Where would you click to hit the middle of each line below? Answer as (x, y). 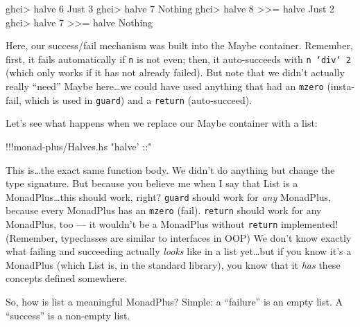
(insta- (341, 86)
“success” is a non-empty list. (68, 315)
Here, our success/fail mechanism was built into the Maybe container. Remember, (179, 45)
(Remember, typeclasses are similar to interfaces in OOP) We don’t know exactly (179, 237)
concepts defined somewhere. (67, 278)
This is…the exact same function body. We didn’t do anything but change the (170, 169)
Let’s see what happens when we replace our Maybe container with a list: (162, 123)
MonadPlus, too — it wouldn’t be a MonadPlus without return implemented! (172, 224)
